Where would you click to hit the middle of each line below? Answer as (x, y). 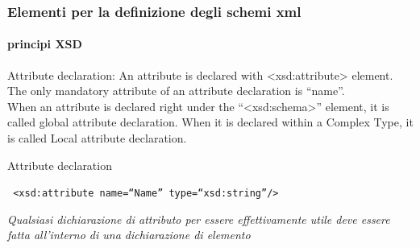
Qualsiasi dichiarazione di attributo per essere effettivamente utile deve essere (199, 219)
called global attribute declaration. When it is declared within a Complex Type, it (210, 122)
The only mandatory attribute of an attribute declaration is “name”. (176, 91)
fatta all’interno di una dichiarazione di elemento (129, 235)
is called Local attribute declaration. (97, 138)
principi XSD (45, 44)
